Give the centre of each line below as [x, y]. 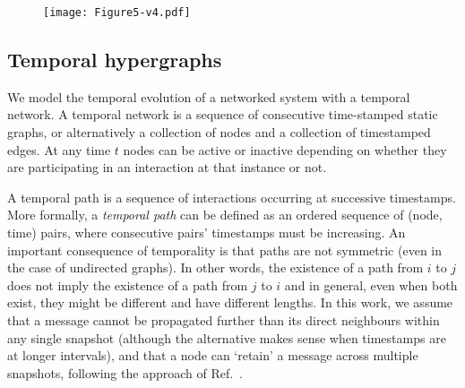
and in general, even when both [371, 285]
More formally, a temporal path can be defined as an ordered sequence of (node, [225, 215]
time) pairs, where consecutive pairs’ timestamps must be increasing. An [207, 233]
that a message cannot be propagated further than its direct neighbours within [224, 319]
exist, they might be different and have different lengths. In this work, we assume [230, 302]
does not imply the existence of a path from [128, 285]
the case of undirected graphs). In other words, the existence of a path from [215, 267]
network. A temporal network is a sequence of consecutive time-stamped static [223, 114]
